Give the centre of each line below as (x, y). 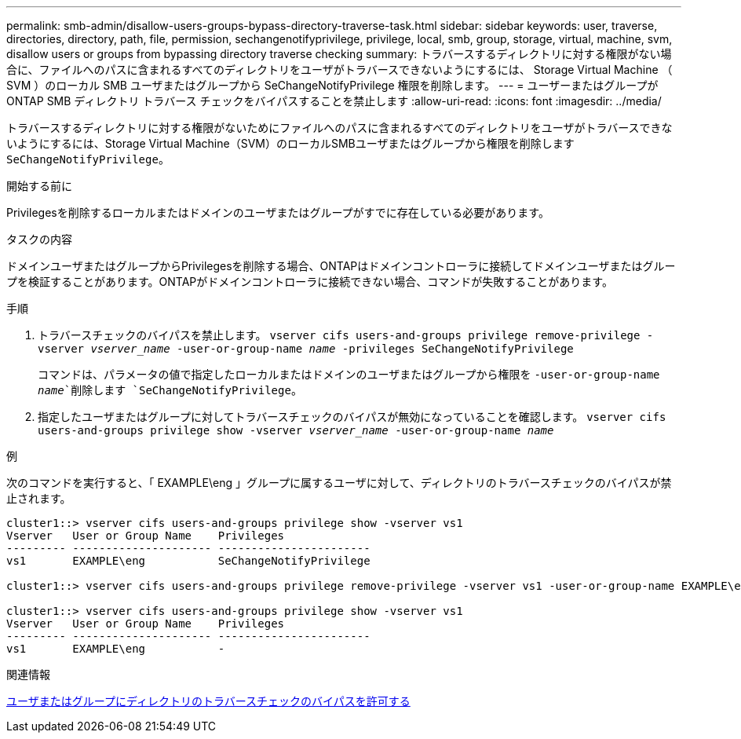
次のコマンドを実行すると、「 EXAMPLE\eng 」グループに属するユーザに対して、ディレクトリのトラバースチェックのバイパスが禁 (339, 483)
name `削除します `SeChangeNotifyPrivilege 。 (170, 390)
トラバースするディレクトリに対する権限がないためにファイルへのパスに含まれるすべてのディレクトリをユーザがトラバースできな (339, 128)
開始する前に (39, 186)
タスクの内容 (39, 239)
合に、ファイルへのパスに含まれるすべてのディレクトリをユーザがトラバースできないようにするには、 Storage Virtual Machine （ (339, 70)
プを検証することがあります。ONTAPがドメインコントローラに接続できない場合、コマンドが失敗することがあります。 (310, 282)
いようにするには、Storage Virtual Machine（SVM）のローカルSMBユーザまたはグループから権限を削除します (290, 143)
